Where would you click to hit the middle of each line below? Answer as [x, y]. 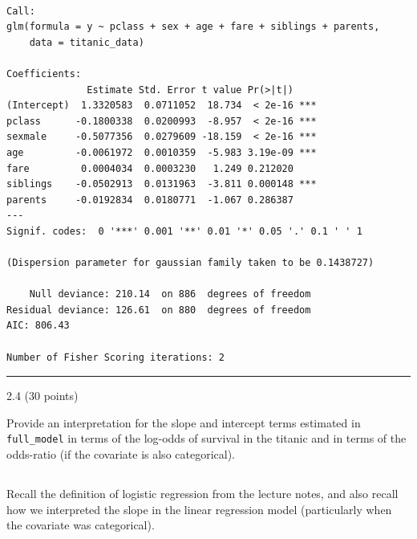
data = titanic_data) [87, 42]
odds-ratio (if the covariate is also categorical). [121, 454]
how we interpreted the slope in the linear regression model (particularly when [199, 509]
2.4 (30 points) [43, 396]
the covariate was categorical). [81, 525]
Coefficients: [44, 73]
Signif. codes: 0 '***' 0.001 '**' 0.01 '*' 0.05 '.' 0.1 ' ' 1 [184, 231]
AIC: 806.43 [38, 326]
